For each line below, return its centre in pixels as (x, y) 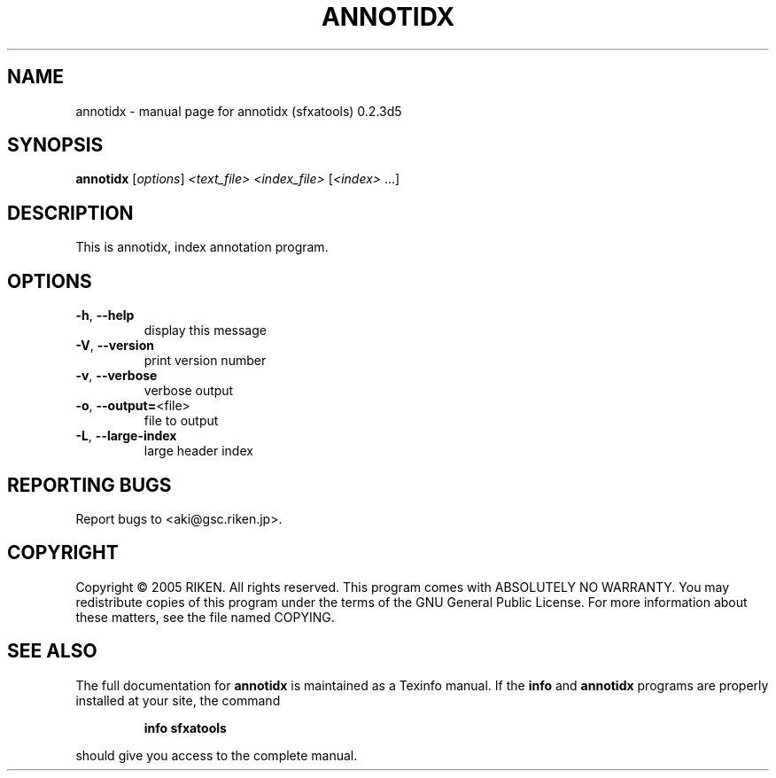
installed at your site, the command (178, 700)
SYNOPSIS (55, 145)
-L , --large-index (126, 436)
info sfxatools (185, 727)
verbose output (189, 391)
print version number (205, 361)
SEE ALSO (52, 651)
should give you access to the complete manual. (217, 755)
